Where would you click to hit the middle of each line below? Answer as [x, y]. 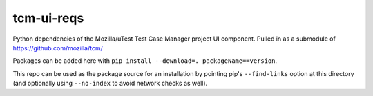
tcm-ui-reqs [48, 18]
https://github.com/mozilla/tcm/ [58, 48]
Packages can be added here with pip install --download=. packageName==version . [145, 61]
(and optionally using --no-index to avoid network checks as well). [110, 84]
